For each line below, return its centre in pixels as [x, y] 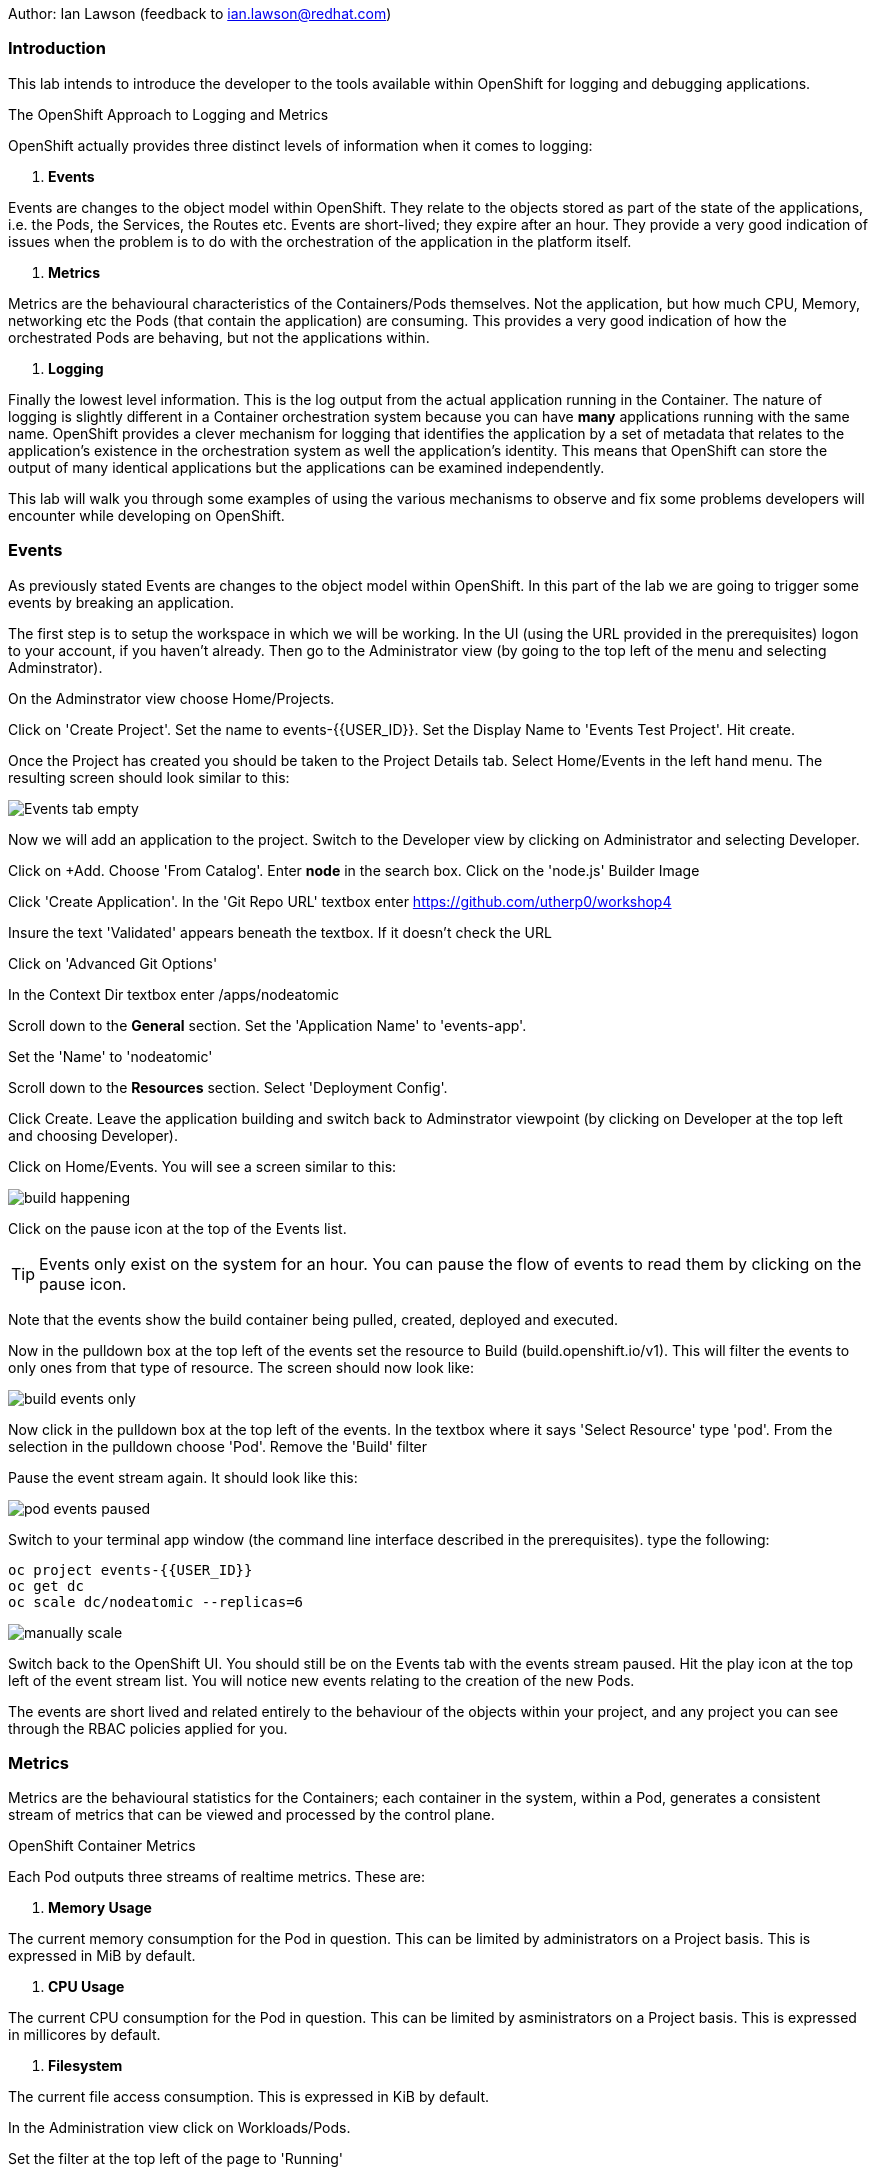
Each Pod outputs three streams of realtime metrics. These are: [216, 1877]
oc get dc [46, 1585]
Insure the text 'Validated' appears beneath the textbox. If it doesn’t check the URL [280, 932]
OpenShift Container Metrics [102, 1846]
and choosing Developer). [93, 1135]
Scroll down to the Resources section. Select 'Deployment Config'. [228, 1087]
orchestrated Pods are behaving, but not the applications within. [219, 337]
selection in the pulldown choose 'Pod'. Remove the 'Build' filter [218, 1446]
